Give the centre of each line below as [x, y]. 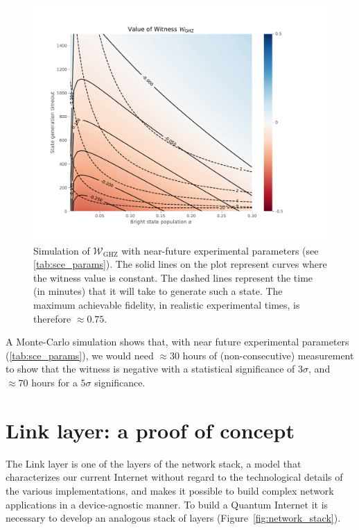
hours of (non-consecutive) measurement [268, 355]
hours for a [54, 383]
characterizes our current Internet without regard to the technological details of [174, 477]
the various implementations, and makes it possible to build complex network [170, 490]
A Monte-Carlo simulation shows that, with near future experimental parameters [177, 342]
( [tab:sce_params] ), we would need [80, 355]
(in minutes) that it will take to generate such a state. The [158, 291]
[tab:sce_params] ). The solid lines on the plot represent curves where [180, 264]
